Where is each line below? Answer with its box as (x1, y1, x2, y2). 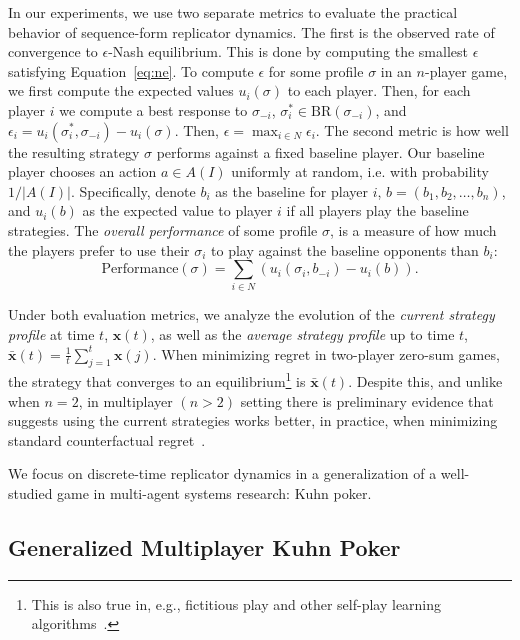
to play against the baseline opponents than (211, 239, 479, 260)
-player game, (424, 60, 508, 81)
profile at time (8, 324, 95, 345)
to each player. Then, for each (287, 80, 471, 101)
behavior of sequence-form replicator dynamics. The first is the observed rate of (8, 21, 495, 42)
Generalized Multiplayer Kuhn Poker (8, 532, 401, 563)
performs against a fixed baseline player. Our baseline (156, 141, 485, 162)
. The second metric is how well (315, 119, 509, 140)
